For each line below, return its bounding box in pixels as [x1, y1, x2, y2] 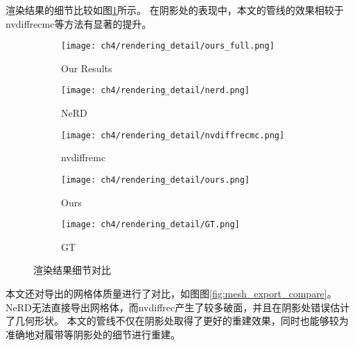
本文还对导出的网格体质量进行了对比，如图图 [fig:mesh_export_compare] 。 [6, 286, 337, 301]
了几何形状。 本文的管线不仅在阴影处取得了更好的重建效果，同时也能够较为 [6, 313, 349, 328]
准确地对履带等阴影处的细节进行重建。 [6, 327, 180, 341]
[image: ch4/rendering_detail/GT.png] [61, 220, 240, 230]
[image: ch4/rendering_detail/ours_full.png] [61, 41, 275, 51]
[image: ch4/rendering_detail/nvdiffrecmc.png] [61, 130, 285, 140]
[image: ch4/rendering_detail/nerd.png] [61, 85, 250, 96]
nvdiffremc [61, 150, 106, 165]
